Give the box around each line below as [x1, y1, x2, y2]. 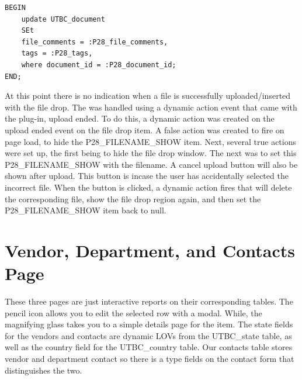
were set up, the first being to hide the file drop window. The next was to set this [5, 147, 297, 159]
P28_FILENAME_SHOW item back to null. [5, 204, 166, 216]
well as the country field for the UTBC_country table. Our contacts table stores [5, 341, 293, 353]
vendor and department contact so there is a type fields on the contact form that [5, 352, 294, 364]
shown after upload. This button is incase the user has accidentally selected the [5, 170, 289, 182]
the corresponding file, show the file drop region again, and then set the [5, 192, 261, 205]
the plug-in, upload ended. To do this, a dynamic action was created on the [5, 112, 275, 125]
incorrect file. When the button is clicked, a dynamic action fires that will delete [5, 181, 292, 193]
